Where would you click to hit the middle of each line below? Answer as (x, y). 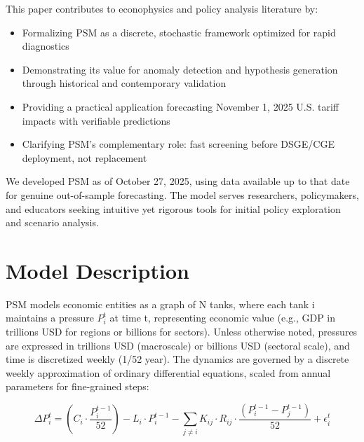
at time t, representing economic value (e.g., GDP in (223, 318)
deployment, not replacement (85, 157)
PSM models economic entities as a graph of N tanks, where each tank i (160, 304)
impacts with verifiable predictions (96, 120)
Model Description (97, 270)
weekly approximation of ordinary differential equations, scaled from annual (168, 372)
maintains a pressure (50, 318)
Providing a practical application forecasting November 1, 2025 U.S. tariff (181, 106)
